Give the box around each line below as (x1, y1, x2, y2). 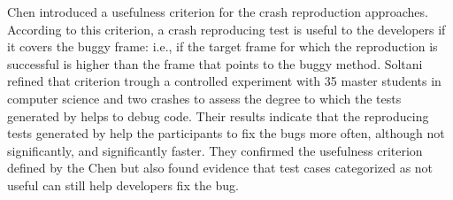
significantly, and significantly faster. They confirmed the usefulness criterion (7, 141, 423, 159)
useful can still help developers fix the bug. (7, 175, 240, 194)
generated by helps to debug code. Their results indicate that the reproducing (7, 106, 429, 125)
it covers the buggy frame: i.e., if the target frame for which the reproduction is (7, 37, 438, 56)
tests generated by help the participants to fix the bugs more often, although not (7, 124, 445, 142)
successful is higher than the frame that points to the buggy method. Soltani (7, 54, 423, 73)
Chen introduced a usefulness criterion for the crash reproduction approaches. (7, 3, 428, 20)
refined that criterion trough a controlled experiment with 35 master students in (7, 72, 441, 90)
